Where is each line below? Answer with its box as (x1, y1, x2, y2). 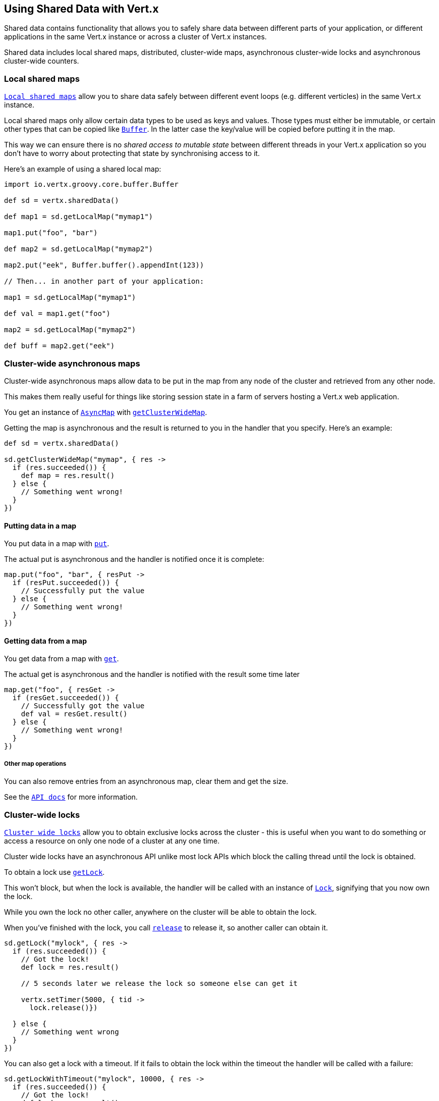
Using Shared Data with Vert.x (4, 3, 159, 15)
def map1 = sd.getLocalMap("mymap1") (4, 213, 153, 221)
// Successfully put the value (21, 587, 145, 595)
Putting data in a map (4, 521, 77, 530)
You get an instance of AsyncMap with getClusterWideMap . (4, 407, 207, 416)
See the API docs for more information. (4, 793, 138, 802)
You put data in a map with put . (4, 539, 109, 548)
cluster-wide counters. (4, 57, 79, 66)
